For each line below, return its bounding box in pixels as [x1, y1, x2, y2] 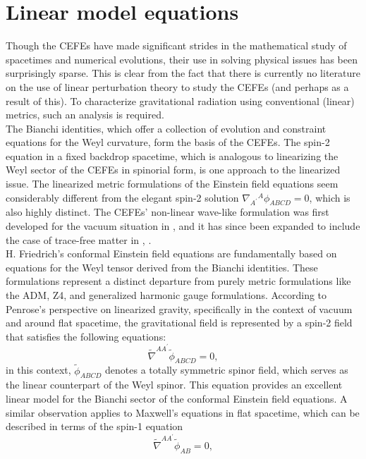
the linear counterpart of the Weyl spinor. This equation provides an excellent [6, 377, 343, 392]
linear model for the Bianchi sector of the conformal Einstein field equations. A [6, 391, 348, 406]
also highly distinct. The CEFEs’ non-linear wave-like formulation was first [6, 204, 329, 219]
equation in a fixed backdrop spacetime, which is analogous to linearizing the [6, 148, 338, 163]
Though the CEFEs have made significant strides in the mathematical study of [6, 38, 347, 53]
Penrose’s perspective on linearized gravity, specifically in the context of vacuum [6, 301, 353, 316]
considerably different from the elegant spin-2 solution [6, 190, 239, 204]
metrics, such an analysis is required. [6, 107, 164, 122]
